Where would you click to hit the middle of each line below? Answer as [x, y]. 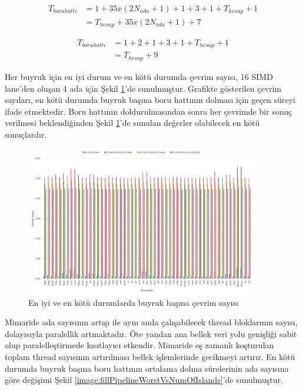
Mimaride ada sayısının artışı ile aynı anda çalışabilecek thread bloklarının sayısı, [151, 322]
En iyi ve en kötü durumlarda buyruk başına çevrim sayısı [133, 302]
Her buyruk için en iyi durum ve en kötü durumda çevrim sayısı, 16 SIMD [139, 76]
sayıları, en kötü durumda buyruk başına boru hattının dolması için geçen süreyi [150, 100]
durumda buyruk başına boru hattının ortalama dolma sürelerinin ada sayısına [147, 368]
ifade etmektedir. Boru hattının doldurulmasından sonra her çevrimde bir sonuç [149, 111]
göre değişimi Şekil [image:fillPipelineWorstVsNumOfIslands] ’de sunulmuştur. [144, 380]
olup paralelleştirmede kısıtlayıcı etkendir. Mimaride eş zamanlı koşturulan [140, 345]
